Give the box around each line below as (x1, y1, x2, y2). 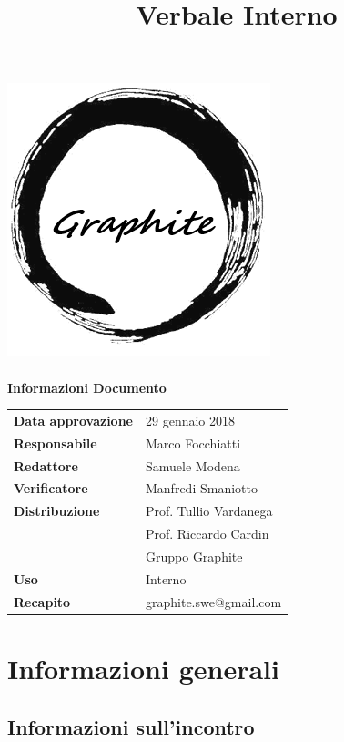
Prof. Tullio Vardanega (146, 501, 273, 520)
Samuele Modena (146, 456, 240, 475)
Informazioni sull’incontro (7, 712, 255, 740)
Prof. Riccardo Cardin (146, 524, 269, 543)
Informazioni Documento (7, 377, 167, 397)
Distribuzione (14, 501, 100, 520)
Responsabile (14, 433, 97, 452)
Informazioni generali (7, 649, 279, 686)
